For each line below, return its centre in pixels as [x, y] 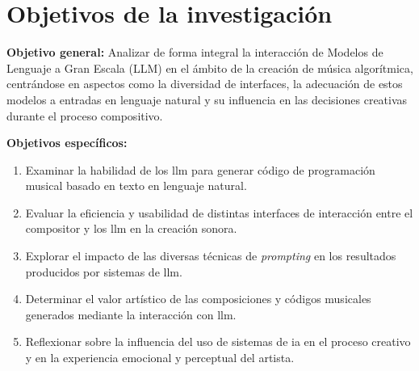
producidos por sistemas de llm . [104, 271]
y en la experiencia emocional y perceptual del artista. [160, 358]
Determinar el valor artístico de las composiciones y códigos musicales [198, 299]
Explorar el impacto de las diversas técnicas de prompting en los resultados [211, 256]
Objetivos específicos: [67, 143]
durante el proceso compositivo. [85, 115]
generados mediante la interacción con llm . [131, 314]
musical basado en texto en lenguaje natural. [136, 185]
